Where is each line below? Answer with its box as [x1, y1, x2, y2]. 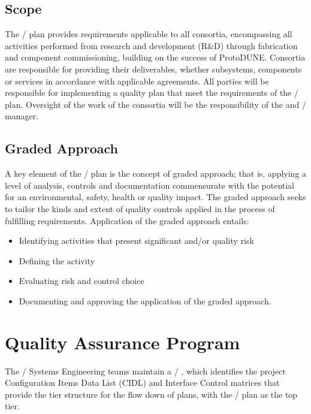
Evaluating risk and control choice [19, 274, 144, 287]
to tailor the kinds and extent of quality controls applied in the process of [5, 202, 275, 214]
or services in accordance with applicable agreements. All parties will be [5, 74, 269, 87]
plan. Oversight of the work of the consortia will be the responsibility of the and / [5, 98, 306, 110]
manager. [5, 110, 39, 122]
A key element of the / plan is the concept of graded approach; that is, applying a [5, 167, 307, 180]
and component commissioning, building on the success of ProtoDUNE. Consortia [5, 51, 306, 64]
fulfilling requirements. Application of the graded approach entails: [5, 214, 249, 226]
